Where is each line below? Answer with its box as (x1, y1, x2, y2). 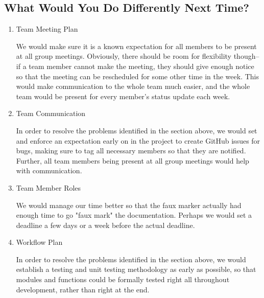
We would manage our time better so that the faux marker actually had (16, 199, 242, 210)
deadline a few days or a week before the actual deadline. (16, 219, 195, 230)
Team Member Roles (16, 182, 81, 193)
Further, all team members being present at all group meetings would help (16, 155, 249, 166)
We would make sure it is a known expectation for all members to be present (16, 40, 257, 51)
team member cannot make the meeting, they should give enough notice (29, 60, 254, 71)
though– (233, 51, 259, 61)
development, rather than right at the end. (16, 284, 150, 294)
